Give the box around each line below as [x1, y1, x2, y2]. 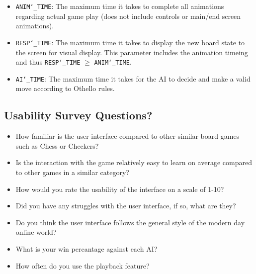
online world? [15, 227, 57, 237]
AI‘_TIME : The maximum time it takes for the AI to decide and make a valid [15, 73, 251, 84]
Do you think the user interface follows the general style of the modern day [15, 217, 245, 227]
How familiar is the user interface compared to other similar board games [15, 131, 240, 141]
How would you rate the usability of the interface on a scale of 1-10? [15, 183, 224, 194]
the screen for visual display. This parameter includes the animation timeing [15, 47, 248, 57]
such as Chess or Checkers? [15, 140, 99, 151]
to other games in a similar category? [15, 167, 129, 177]
